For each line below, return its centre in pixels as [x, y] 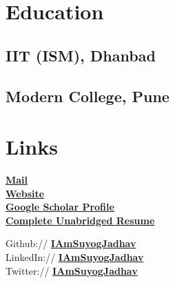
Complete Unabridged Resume [80, 220]
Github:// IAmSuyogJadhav [71, 243]
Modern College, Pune [87, 96]
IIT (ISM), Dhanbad [81, 55]
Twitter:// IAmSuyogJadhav [72, 270]
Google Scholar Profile [60, 207]
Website [25, 193]
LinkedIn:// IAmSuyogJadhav [75, 257]
